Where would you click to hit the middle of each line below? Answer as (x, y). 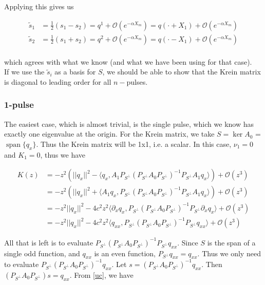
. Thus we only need (229, 253)
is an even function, (125, 253)
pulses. (137, 81)
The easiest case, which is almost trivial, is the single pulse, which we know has (129, 123)
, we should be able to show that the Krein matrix (182, 72)
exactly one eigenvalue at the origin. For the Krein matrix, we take (109, 134)
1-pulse (19, 104)
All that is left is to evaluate (49, 242)
